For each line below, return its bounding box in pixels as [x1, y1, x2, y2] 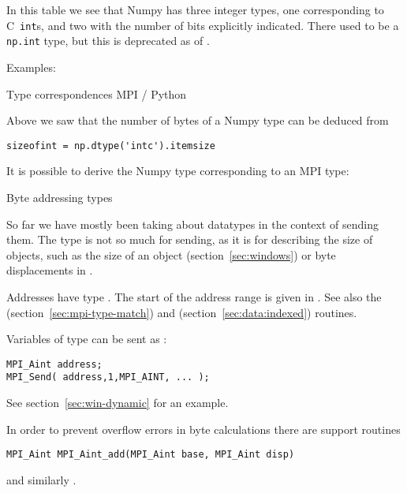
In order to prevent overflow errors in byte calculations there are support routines [6, 420, 401, 437]
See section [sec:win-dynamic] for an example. [6, 394, 229, 410]
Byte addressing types [6, 189, 113, 205]
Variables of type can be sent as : [6, 331, 167, 347]
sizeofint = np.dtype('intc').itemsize [6, 140, 215, 151]
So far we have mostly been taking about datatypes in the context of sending [6, 215, 379, 232]
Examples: [6, 58, 56, 75]
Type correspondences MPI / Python [6, 85, 187, 102]
